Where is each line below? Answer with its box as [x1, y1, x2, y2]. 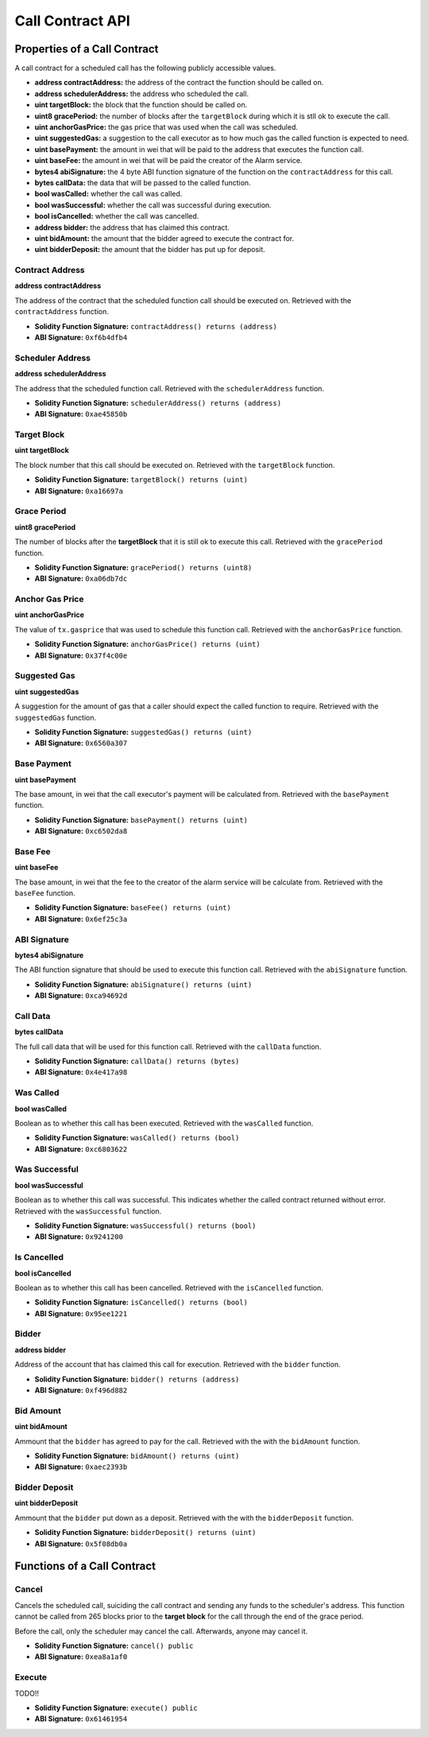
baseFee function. [14, 888, 75, 898]
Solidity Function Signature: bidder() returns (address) [34, 1374, 240, 1384]
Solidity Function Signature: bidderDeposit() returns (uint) [34, 1528, 257, 1537]
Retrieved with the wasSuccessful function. [14, 1206, 162, 1216]
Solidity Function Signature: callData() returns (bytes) [34, 1056, 240, 1066]
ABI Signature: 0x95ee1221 [34, 1308, 128, 1318]
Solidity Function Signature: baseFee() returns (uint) [34, 903, 232, 912]
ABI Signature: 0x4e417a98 [34, 1067, 128, 1077]
